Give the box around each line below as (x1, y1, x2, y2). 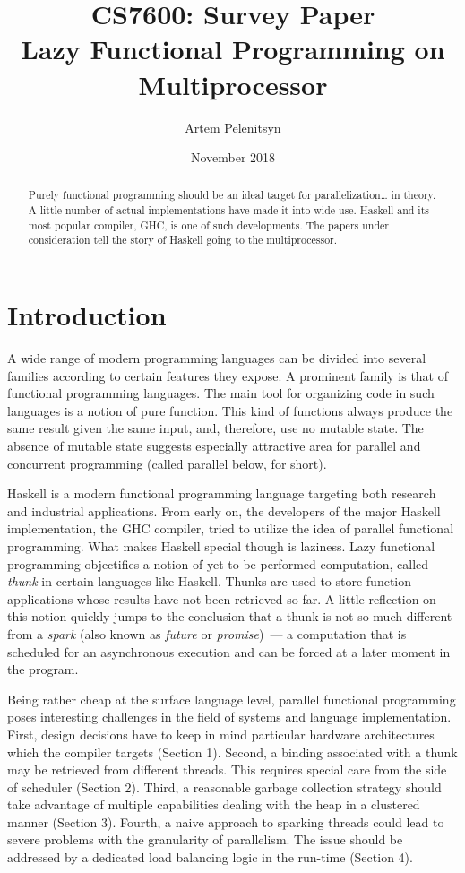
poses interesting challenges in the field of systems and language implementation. (7, 707, 452, 726)
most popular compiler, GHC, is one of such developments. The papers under (28, 217, 389, 232)
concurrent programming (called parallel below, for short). (7, 454, 327, 472)
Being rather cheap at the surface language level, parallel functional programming (7, 689, 456, 708)
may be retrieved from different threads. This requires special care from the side (7, 760, 447, 779)
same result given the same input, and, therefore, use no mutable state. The (7, 419, 424, 437)
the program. (7, 660, 79, 679)
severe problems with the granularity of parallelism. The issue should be (7, 830, 403, 849)
